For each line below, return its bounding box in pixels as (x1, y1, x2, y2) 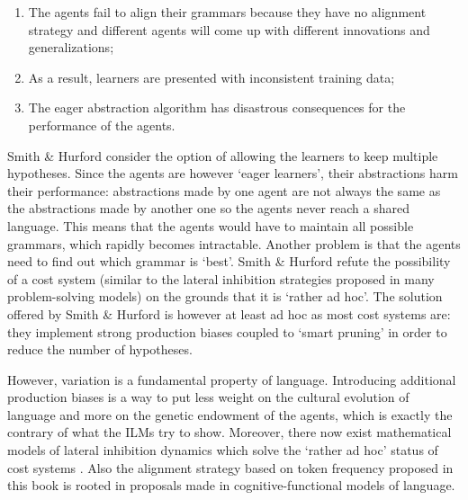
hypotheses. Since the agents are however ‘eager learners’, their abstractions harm (7, 164, 458, 183)
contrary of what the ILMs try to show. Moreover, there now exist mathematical (7, 423, 452, 442)
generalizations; (28, 38, 114, 57)
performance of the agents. (28, 115, 175, 134)
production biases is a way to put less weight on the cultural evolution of (7, 388, 409, 406)
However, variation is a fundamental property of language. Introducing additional (7, 370, 456, 388)
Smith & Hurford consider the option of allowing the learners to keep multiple (7, 146, 438, 165)
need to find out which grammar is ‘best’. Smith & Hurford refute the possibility (7, 252, 451, 271)
